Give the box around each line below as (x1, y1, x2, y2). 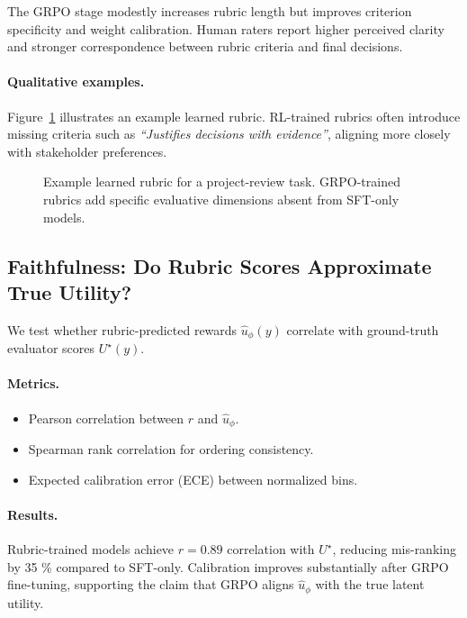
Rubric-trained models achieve (7, 540, 175, 559)
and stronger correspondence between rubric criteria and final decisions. (7, 37, 403, 56)
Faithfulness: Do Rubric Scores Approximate (7, 251, 432, 279)
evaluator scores (7, 339, 95, 358)
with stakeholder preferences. (7, 141, 167, 160)
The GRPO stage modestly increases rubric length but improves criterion (7, 2, 412, 20)
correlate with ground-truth (286, 320, 439, 339)
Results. (7, 504, 58, 523)
